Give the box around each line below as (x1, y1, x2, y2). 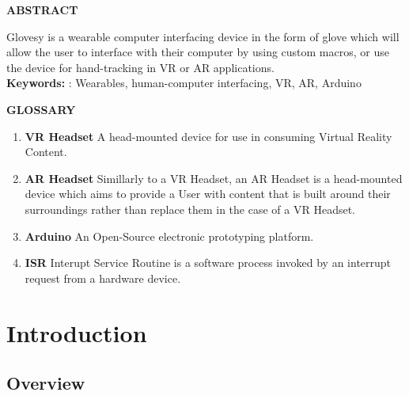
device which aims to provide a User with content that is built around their (25, 185, 391, 202)
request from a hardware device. (25, 269, 181, 286)
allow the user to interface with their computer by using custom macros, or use (6, 44, 389, 60)
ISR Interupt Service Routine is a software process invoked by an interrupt (25, 254, 392, 271)
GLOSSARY (6, 101, 76, 117)
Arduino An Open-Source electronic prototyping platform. (25, 227, 314, 244)
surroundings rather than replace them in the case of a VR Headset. (25, 200, 355, 217)
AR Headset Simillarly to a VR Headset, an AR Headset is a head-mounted (25, 169, 403, 186)
